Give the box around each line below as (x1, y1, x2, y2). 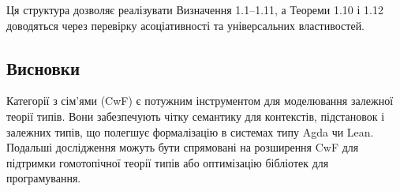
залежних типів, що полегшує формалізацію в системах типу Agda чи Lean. (6, 123, 374, 140)
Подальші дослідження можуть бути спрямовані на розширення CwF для (6, 139, 359, 155)
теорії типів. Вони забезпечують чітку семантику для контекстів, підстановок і (6, 107, 385, 124)
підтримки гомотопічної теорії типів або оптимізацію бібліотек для (6, 154, 329, 170)
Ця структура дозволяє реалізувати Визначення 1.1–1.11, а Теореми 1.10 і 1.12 (6, 2, 383, 17)
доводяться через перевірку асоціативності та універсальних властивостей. (6, 17, 365, 33)
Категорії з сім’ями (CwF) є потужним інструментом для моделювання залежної (6, 92, 394, 109)
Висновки (6, 55, 80, 80)
